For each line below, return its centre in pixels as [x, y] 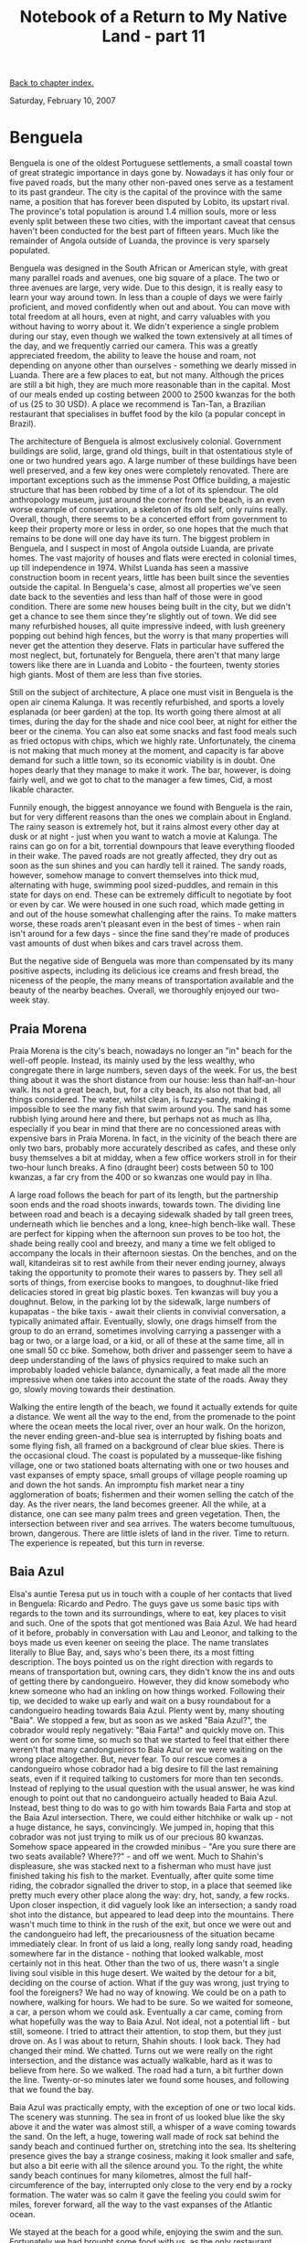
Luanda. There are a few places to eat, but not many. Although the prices [147, 375]
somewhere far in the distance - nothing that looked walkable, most [137, 1953]
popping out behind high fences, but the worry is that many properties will [149, 636]
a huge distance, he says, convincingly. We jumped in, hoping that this [142, 1827]
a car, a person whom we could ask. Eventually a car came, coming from [146, 2012]
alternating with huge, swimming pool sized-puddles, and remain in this [144, 885]
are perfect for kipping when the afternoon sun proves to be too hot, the [145, 1233]
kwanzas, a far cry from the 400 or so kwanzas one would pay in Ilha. [141, 1176]
